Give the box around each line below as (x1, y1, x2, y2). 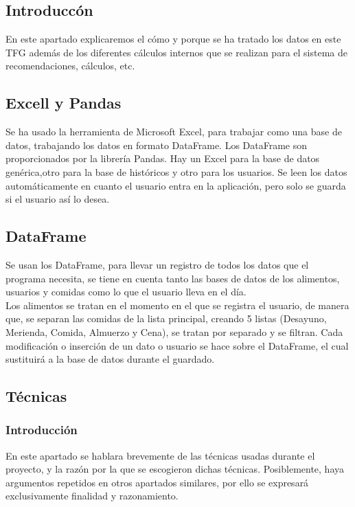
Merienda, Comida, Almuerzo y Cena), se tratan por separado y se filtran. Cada (5, 324, 343, 339)
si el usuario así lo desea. (5, 192, 110, 206)
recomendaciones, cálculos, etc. (5, 58, 135, 73)
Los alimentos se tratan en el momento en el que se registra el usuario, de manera (5, 297, 350, 312)
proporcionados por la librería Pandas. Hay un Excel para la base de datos (5, 151, 320, 166)
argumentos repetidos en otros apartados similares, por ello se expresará (5, 475, 309, 489)
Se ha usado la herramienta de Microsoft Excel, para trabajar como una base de (5, 124, 342, 139)
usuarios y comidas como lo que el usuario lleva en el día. (5, 284, 247, 299)
